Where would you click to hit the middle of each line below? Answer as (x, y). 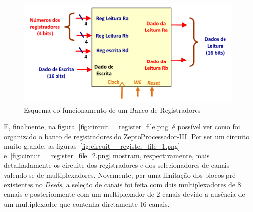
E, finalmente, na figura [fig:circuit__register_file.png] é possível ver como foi (122, 126)
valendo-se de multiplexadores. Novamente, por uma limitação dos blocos (114, 174)
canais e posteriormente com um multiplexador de (79, 194)
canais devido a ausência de (204, 194)
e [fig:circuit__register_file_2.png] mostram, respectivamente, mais (107, 155)
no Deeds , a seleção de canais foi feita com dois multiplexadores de (135, 184)
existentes (19, 184)
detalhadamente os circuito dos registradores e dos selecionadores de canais (117, 165)
